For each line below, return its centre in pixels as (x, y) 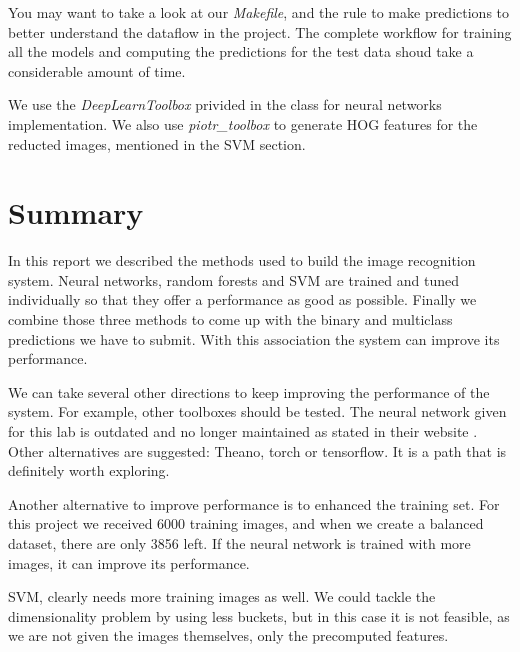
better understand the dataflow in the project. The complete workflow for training (260, 31)
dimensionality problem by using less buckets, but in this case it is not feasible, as (259, 615)
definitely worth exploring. (89, 470)
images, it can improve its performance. (129, 562)
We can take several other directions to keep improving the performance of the (249, 391)
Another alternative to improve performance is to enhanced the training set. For (254, 503)
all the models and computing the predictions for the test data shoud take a (241, 51)
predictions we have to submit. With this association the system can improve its (254, 338)
